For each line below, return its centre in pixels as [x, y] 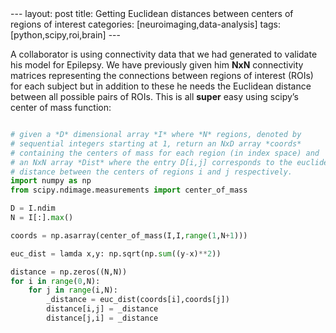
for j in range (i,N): [73, 290]
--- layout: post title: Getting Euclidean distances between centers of [152, 13]
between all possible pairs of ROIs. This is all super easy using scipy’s [154, 96]
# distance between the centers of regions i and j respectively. [151, 172]
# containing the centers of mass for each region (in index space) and [165, 153]
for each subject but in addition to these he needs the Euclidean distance [161, 86]
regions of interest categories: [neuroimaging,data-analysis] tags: [146, 24]
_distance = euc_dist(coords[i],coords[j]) [138, 300]
